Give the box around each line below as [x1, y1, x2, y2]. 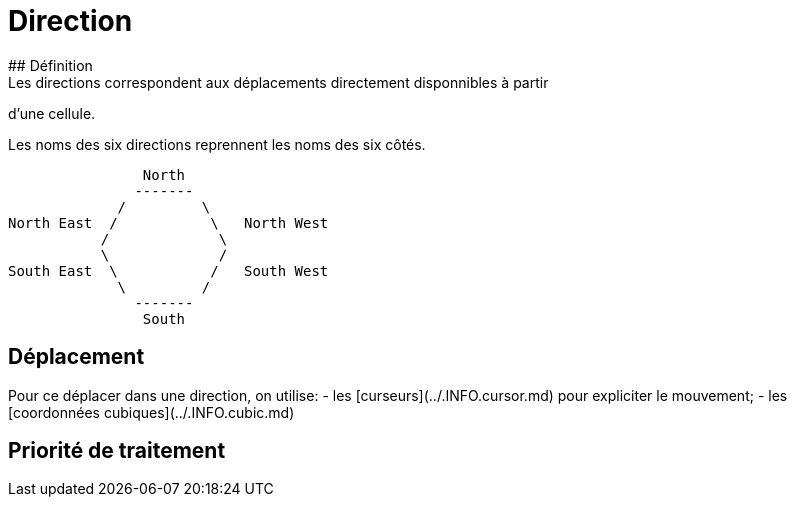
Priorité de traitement [8, 438, 226, 464]
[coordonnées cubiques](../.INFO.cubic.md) [8, 403, 295, 421]
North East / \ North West [8, 214, 329, 231]
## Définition [8, 56, 93, 74]
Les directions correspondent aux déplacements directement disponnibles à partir [8, 73, 549, 91]
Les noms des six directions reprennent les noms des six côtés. [8, 135, 426, 153]
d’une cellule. [8, 104, 96, 122]
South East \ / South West [8, 262, 329, 279]
